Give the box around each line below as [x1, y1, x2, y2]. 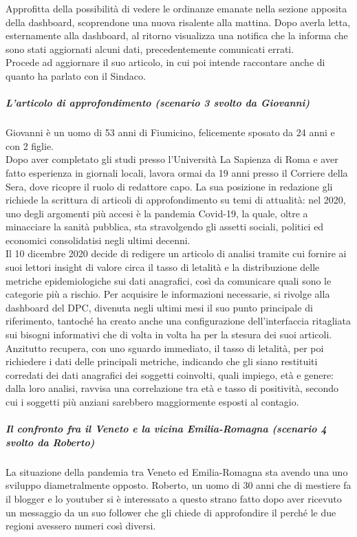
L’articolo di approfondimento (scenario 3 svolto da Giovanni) [6, 96, 310, 110]
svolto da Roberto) [6, 435, 95, 449]
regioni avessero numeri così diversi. [6, 518, 156, 533]
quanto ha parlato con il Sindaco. [6, 68, 146, 83]
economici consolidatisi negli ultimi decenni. [6, 232, 191, 247]
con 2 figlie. [6, 138, 54, 153]
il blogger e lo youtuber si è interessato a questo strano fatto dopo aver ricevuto [6, 491, 342, 505]
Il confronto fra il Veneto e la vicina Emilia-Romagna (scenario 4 [6, 421, 327, 436]
